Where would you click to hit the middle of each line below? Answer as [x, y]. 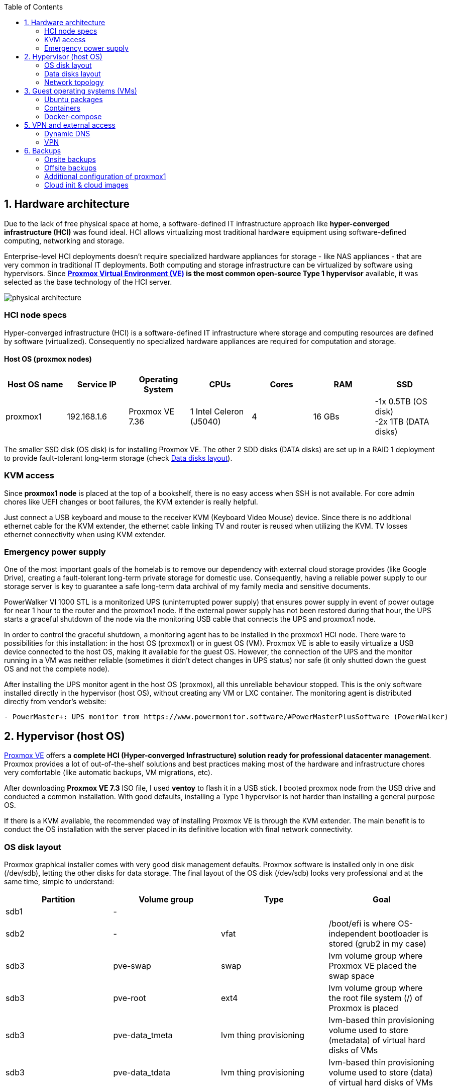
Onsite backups [70, 159]
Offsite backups [71, 168]
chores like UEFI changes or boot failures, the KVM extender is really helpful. [131, 501]
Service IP [97, 384]
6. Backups [43, 151]
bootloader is [403, 933]
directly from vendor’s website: [55, 702]
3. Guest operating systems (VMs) [81, 91]
